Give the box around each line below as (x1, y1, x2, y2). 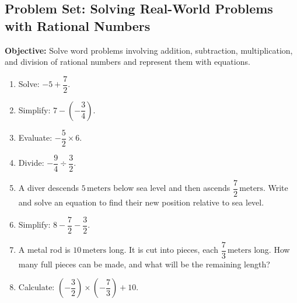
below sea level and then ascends (113, 182, 230, 194)
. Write (263, 182, 288, 194)
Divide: (18, 156, 44, 169)
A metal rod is (18, 243, 71, 256)
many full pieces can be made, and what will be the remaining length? (18, 257, 270, 270)
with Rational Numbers (5, 16, 151, 34)
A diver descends (18, 182, 79, 194)
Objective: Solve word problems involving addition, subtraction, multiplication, (5, 44, 293, 56)
